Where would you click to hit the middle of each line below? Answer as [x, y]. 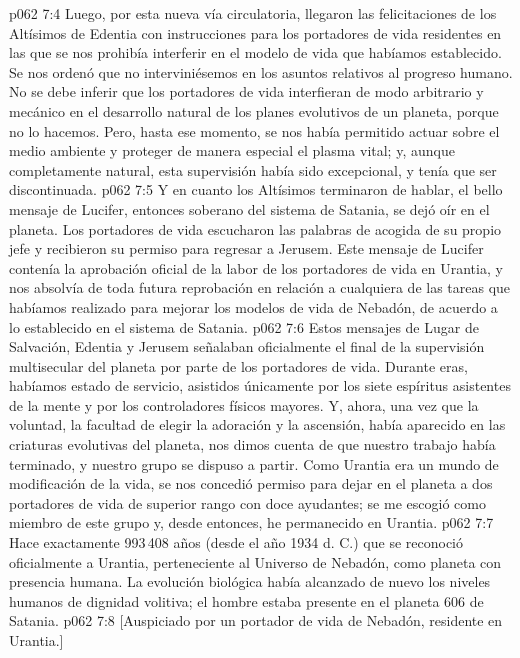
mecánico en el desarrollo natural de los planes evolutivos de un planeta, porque [254, 110]
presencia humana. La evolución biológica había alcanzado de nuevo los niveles [250, 581]
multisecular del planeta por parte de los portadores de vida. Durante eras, [238, 365]
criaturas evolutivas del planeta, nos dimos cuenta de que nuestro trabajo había [252, 444]
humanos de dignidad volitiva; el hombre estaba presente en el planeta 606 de [246, 600]
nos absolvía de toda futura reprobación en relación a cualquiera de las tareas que [260, 287]
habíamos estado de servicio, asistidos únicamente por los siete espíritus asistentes [260, 385]
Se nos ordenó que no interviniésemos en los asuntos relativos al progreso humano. [261, 71]
